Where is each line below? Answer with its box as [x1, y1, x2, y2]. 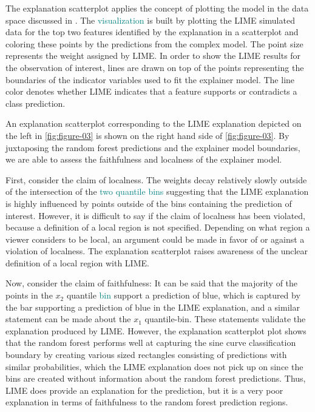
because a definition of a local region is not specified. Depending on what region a [5, 221, 310, 234]
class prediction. [5, 96, 66, 109]
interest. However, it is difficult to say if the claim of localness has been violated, [5, 209, 305, 221]
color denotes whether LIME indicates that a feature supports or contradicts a [5, 85, 297, 98]
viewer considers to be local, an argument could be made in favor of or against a [5, 232, 305, 245]
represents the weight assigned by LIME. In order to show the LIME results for [5, 49, 301, 62]
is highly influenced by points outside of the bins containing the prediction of [5, 197, 292, 209]
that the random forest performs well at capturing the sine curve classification [5, 336, 296, 349]
